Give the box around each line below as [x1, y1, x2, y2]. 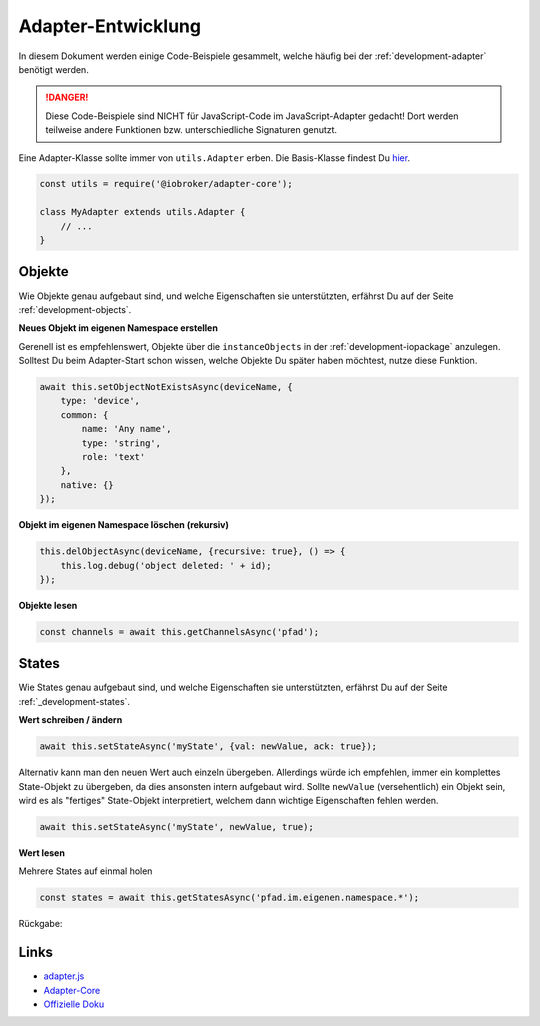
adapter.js [43, 970, 85, 982]
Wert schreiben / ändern [18, 714, 123, 726]
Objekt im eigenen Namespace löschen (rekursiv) [18, 519, 229, 531]
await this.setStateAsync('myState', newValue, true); [39, 821, 314, 832]
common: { [60, 409, 109, 420]
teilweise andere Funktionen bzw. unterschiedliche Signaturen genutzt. [45, 124, 338, 136]
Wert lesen [18, 846, 65, 859]
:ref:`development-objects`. [18, 303, 132, 315]
